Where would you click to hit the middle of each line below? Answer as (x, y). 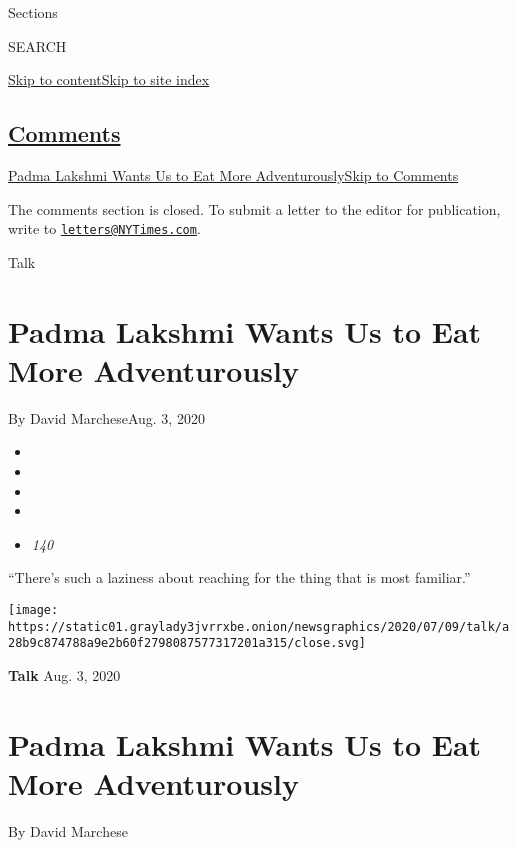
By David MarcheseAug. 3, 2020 (106, 417)
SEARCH (37, 45)
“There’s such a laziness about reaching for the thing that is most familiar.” (239, 577)
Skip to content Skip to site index (109, 79)
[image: (33, 609)
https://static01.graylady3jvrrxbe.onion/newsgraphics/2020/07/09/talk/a (259, 626)
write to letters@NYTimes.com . (104, 228)
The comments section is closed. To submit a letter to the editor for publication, (254, 208)
